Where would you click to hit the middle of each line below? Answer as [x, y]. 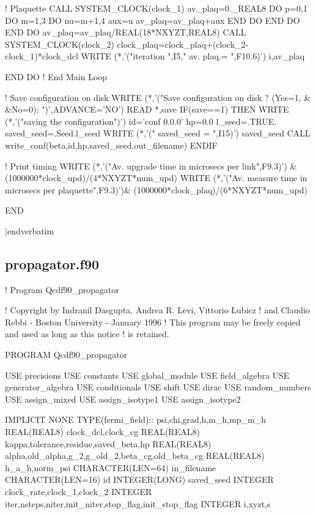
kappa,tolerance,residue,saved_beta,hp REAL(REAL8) [108, 443]
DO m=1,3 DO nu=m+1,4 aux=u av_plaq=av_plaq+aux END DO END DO [152, 20]
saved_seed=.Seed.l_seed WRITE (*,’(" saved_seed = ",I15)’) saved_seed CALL [158, 133]
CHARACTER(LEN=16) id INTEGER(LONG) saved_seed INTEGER [139, 479]
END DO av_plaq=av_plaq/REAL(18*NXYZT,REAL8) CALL [126, 32]
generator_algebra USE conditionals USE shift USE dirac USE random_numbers [158, 387]
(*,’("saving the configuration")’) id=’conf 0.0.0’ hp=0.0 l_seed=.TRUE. [141, 121]
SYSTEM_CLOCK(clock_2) [60, 44]
